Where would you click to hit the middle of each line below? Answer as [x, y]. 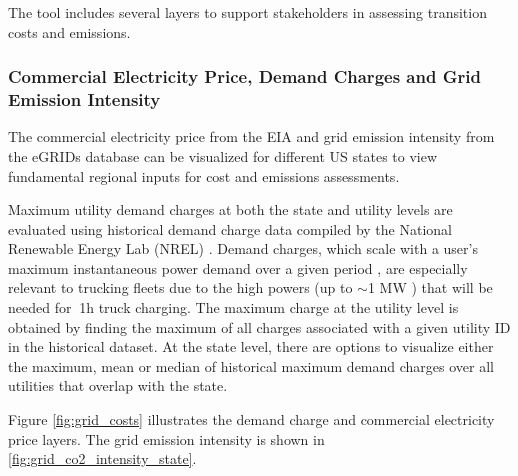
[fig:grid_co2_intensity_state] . [102, 458]
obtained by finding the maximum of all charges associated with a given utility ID [259, 326]
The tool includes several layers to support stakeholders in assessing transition [247, 12]
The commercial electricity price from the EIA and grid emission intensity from [251, 136]
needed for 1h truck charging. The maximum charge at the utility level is [233, 307]
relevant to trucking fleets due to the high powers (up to [180, 287]
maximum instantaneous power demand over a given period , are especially [238, 267]
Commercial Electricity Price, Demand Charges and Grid [244, 76]
